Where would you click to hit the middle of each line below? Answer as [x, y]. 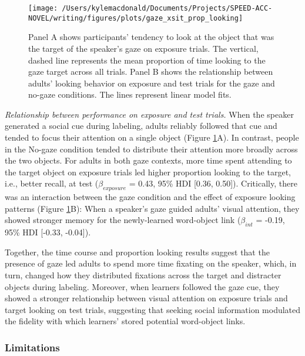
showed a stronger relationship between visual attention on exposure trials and [146, 298]
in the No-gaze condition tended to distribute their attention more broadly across [151, 149]
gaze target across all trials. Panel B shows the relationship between [151, 71]
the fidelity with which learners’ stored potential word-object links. [125, 321]
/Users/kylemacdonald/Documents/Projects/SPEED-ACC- [167, 8]
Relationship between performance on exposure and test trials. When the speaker [149, 114]
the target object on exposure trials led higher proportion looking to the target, [148, 172]
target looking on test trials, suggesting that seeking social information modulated [153, 309]
